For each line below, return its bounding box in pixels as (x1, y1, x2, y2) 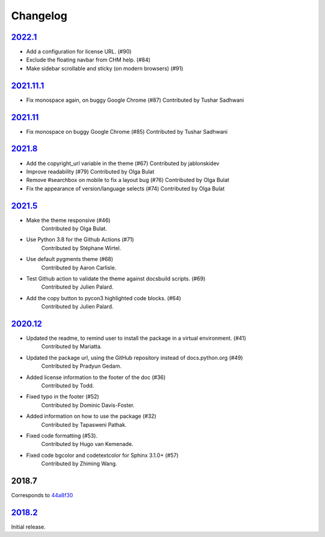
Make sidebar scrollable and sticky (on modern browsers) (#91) (26, 64, 184, 72)
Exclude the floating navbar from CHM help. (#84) (26, 56, 150, 63)
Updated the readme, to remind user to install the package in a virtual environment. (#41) (26, 334, 247, 342)
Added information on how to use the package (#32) (26, 413, 156, 420)
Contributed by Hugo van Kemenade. (41, 441, 134, 448)
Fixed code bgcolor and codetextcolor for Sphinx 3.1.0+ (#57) (26, 451, 179, 459)
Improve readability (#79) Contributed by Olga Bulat (26, 168, 155, 175)
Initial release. (11, 523, 46, 530)
